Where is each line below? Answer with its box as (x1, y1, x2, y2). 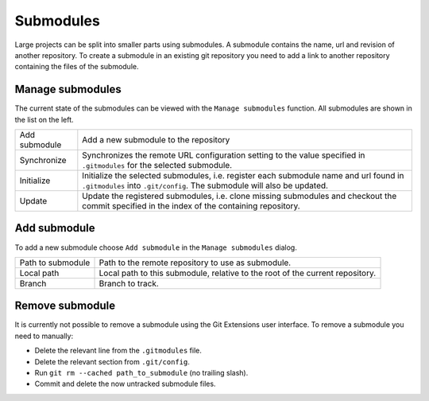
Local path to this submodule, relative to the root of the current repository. (99, 267, 377, 278)
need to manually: (14, 331, 74, 341)
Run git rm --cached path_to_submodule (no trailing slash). (34, 368, 249, 377)
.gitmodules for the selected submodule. (82, 160, 233, 171)
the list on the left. (14, 115, 75, 124)
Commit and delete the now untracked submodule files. (34, 379, 216, 389)
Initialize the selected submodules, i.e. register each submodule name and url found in (82, 170, 404, 181)
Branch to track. (99, 278, 159, 289)
